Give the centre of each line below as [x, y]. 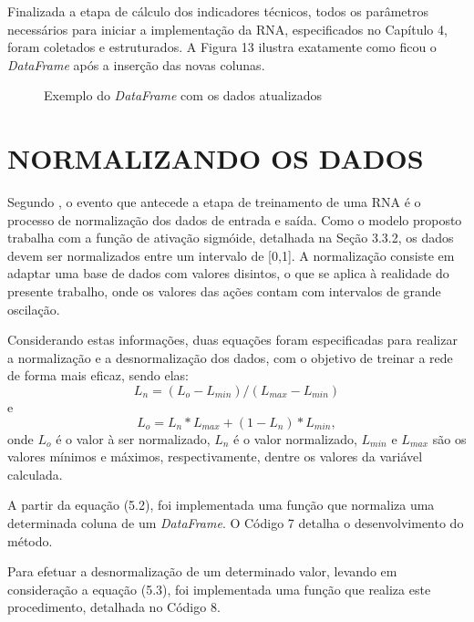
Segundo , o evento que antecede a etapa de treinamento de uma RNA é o [214, 202]
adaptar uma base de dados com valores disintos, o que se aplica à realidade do [228, 273]
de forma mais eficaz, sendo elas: [98, 375]
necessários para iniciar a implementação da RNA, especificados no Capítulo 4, [227, 29]
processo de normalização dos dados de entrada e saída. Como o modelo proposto [235, 219]
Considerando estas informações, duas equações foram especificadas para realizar [232, 340]
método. [30, 540]
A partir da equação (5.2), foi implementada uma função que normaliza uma [221, 505]
